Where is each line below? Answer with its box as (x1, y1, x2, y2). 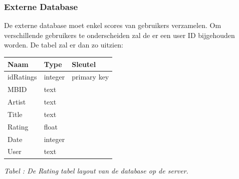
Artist (8, 96, 26, 107)
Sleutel (72, 58, 96, 69)
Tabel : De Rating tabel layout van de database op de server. (4, 165, 188, 175)
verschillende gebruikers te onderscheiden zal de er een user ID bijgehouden (4, 29, 235, 40)
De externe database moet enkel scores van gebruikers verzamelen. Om (4, 20, 221, 30)
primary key (72, 71, 109, 82)
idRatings (8, 71, 37, 82)
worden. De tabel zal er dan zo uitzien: (4, 39, 123, 50)
